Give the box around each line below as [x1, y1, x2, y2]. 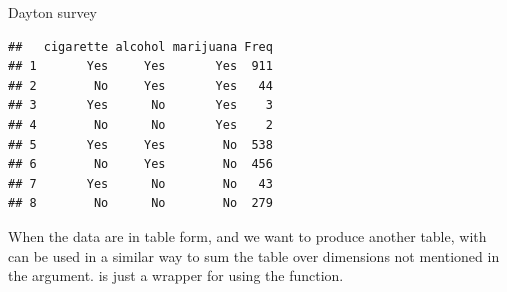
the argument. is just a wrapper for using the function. [8, 265, 344, 286]
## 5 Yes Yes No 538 [8, 137, 273, 152]
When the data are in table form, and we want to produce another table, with [8, 225, 487, 246]
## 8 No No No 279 [8, 196, 273, 211]
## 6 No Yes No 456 [8, 157, 273, 172]
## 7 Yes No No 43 [8, 176, 273, 191]
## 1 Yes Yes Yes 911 [8, 59, 273, 74]
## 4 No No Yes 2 [8, 117, 273, 132]
